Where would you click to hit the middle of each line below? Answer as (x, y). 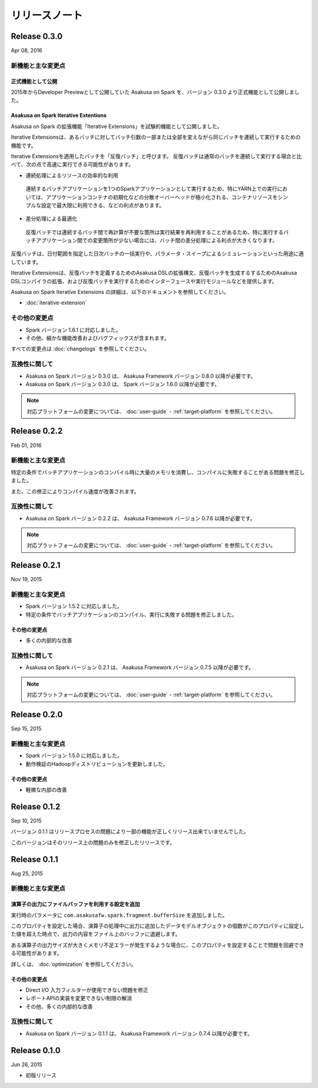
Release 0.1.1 (34, 859)
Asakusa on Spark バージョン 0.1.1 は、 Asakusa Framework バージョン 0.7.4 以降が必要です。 (139, 1033)
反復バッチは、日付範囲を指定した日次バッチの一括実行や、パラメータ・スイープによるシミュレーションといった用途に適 (158, 254)
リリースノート (47, 15)
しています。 (26, 262)
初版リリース (41, 1075)
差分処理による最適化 (52, 219)
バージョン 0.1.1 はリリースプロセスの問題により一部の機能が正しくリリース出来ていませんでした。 (130, 831)
